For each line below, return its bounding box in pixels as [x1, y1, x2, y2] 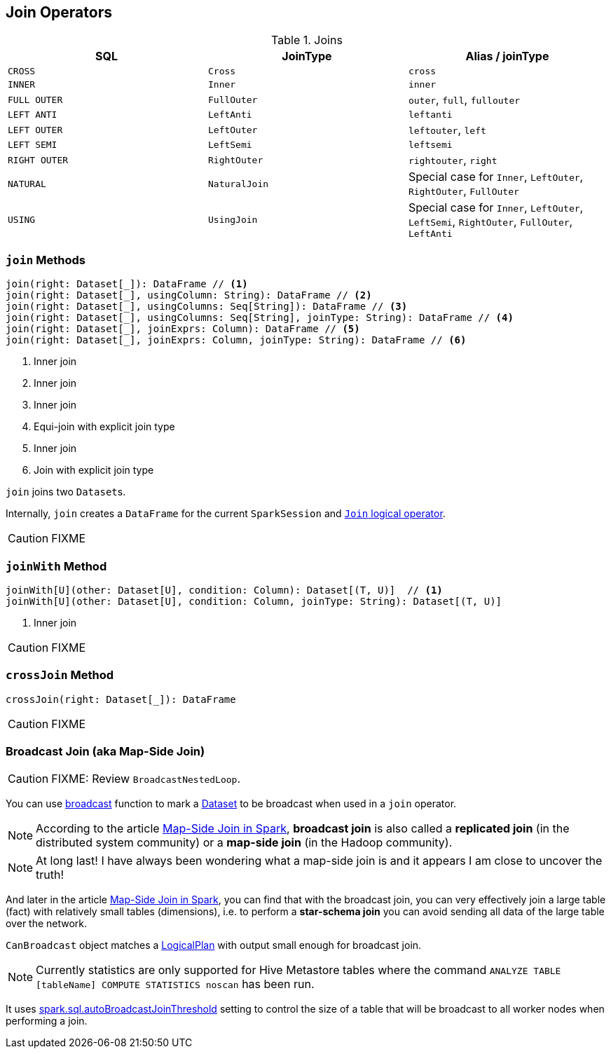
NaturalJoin [207, 178, 269, 189]
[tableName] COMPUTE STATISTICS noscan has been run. [36, 977, 315, 992]
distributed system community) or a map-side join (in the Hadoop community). [36, 835, 453, 850]
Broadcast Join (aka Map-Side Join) [6, 744, 205, 759]
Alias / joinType [465, 49, 549, 64]
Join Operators [6, 4, 112, 21]
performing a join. [6, 1015, 88, 1027]
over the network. [6, 917, 88, 930]
